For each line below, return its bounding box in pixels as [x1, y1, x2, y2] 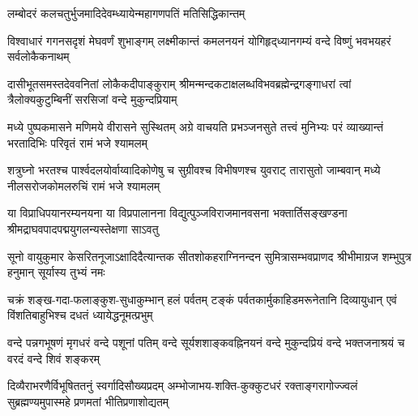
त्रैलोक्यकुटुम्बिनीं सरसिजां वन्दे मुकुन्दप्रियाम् [7, 91, 177, 108]
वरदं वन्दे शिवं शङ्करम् [7, 350, 100, 367]
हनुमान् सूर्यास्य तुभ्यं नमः [7, 264, 105, 281]
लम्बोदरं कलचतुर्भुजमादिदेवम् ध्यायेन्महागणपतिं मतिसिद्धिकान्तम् [7, 5, 245, 21]
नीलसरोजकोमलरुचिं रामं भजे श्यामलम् [7, 177, 160, 194]
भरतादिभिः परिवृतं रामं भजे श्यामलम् [7, 134, 148, 151]
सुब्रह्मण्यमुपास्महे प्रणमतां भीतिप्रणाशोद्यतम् [7, 392, 169, 410]
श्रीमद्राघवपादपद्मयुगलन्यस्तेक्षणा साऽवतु [7, 220, 159, 237]
